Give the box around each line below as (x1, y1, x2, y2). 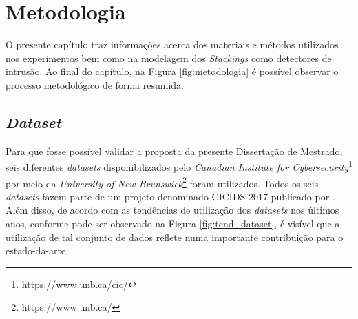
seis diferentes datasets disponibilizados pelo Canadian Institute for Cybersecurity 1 (6, 158, 352, 174)
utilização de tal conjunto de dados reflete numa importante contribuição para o (6, 229, 344, 244)
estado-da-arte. (6, 243, 69, 258)
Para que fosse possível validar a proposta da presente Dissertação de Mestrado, (6, 143, 343, 158)
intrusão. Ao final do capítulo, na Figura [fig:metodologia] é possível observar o (6, 64, 339, 79)
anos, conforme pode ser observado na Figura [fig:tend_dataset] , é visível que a (6, 216, 340, 230)
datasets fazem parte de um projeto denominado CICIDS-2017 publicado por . (6, 189, 335, 203)
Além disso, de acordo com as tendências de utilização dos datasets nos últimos (6, 203, 339, 217)
